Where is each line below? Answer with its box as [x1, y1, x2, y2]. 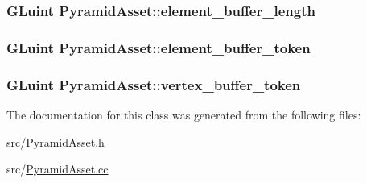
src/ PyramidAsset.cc [6, 160, 109, 177]
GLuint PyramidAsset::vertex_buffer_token [6, 74, 301, 94]
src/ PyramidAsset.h [6, 133, 105, 150]
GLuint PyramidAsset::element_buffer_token [6, 37, 311, 57]
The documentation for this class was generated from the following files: [6, 106, 361, 123]
